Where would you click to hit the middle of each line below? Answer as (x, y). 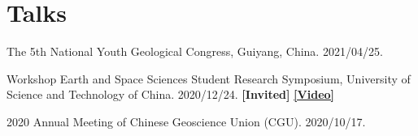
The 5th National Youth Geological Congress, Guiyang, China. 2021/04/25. (195, 51)
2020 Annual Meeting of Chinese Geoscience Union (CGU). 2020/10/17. (186, 121)
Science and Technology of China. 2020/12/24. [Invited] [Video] (171, 94)
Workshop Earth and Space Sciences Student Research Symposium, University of (209, 78)
